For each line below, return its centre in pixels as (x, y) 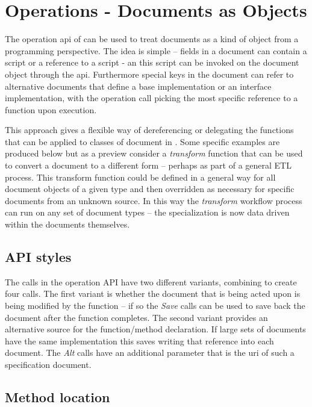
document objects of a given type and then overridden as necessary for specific (150, 189)
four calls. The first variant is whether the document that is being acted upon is (153, 294)
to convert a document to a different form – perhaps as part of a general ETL (148, 165)
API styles (38, 257)
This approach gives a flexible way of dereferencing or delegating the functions (149, 130)
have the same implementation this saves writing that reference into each (139, 340)
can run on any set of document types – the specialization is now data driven (147, 212)
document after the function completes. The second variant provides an (136, 317)
